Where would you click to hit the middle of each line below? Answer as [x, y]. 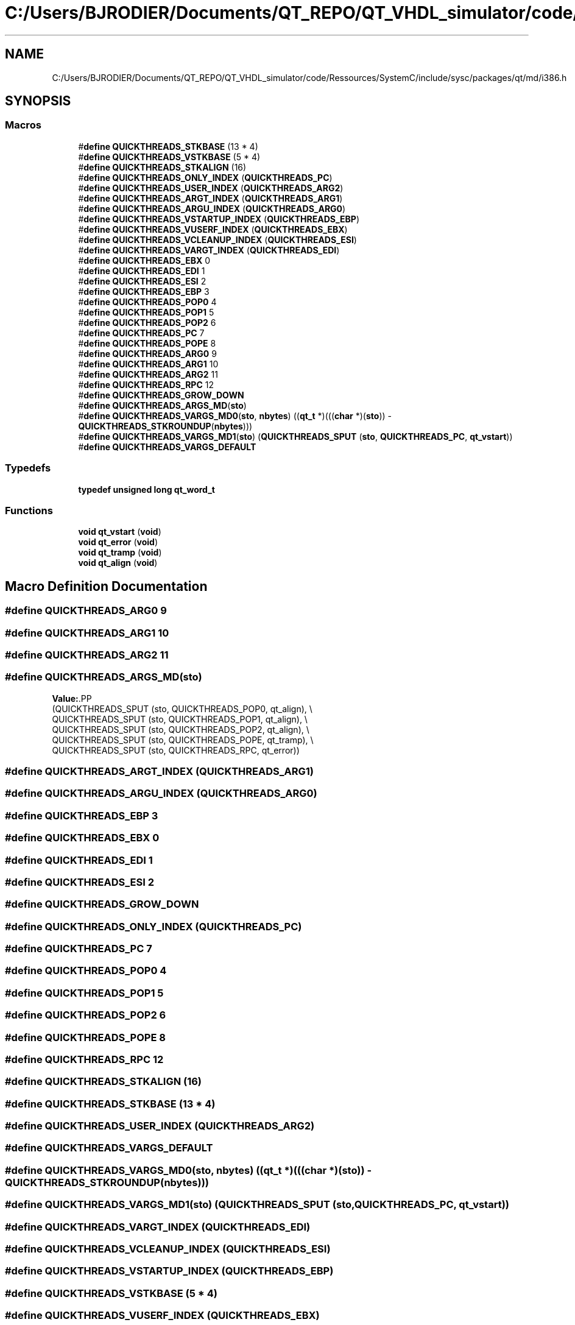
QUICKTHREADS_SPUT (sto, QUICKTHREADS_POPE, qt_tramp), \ [183, 740]
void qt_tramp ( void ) [120, 553]
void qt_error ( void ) [118, 542]
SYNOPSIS [38, 101]
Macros [23, 125]
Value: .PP [72, 698]
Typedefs [28, 468]
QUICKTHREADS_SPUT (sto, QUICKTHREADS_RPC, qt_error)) [176, 750]
